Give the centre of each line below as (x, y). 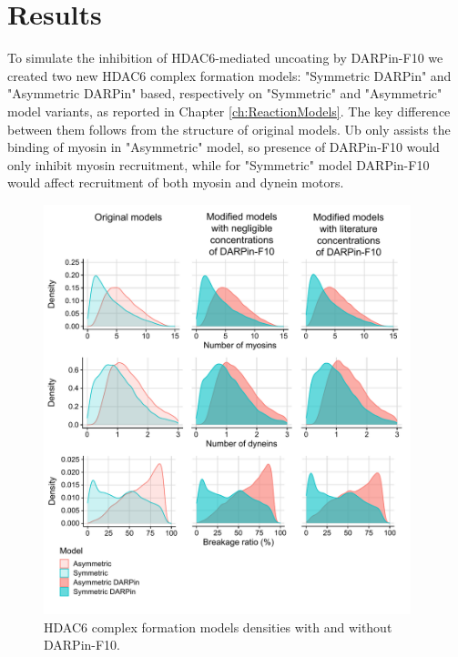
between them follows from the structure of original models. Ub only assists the (229, 129)
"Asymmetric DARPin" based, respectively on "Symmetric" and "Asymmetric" (225, 93)
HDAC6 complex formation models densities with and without (218, 627)
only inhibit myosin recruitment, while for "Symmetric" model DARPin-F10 (219, 164)
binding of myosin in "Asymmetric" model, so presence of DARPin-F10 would (224, 147)
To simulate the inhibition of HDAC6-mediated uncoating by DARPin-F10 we (225, 58)
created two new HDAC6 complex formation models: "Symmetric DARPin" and (229, 75)
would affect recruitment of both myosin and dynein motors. (176, 182)
